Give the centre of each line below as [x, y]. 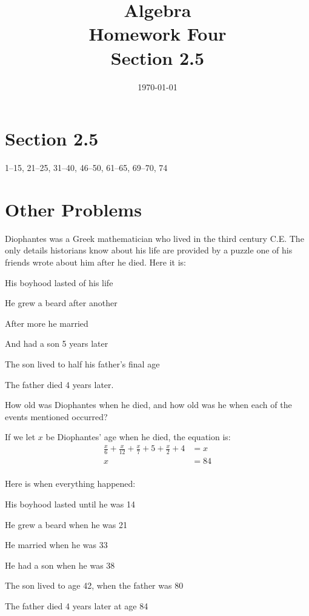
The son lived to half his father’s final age [82, 363]
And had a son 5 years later [57, 343]
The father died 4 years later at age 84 [77, 605]
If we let [20, 437]
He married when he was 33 [56, 545]
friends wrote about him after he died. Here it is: [95, 262]
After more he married [47, 323]
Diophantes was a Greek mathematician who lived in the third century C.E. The [154, 238]
